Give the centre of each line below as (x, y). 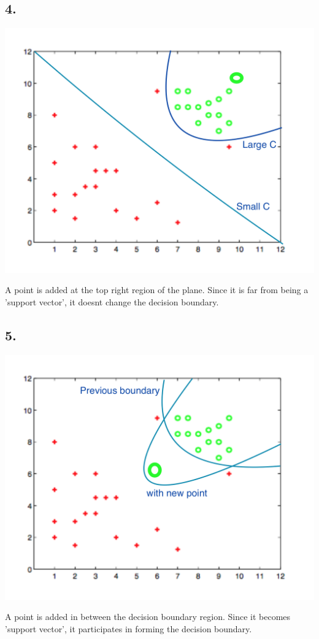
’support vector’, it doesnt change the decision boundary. (112, 302)
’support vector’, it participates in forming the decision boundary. (129, 628)
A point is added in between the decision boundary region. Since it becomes (148, 617)
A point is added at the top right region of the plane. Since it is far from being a (157, 290)
